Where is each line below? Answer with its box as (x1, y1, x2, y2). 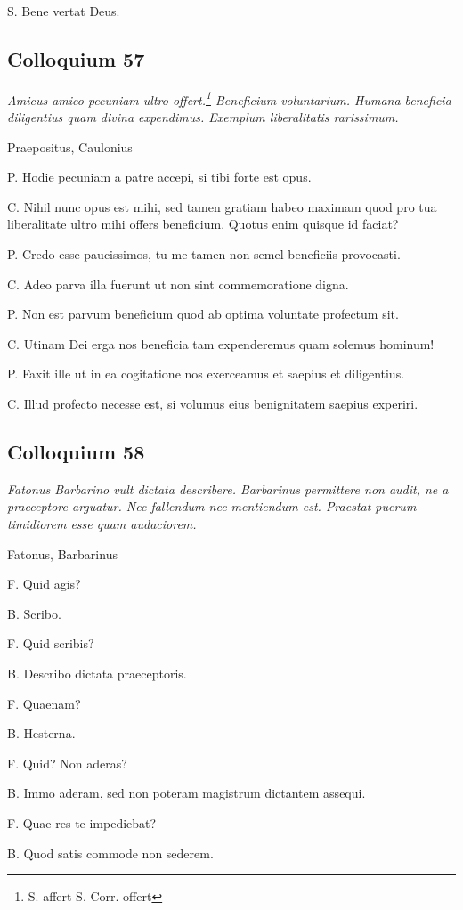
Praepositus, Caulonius (7, 137, 133, 156)
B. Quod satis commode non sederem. (7, 843, 214, 862)
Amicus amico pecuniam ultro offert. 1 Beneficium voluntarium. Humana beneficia (7, 87, 451, 109)
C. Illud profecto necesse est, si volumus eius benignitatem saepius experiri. (7, 394, 418, 412)
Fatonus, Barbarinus (7, 544, 118, 563)
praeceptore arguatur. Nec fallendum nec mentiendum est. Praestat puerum (7, 497, 417, 516)
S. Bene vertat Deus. (7, 2, 120, 20)
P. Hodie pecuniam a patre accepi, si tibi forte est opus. (7, 167, 312, 186)
